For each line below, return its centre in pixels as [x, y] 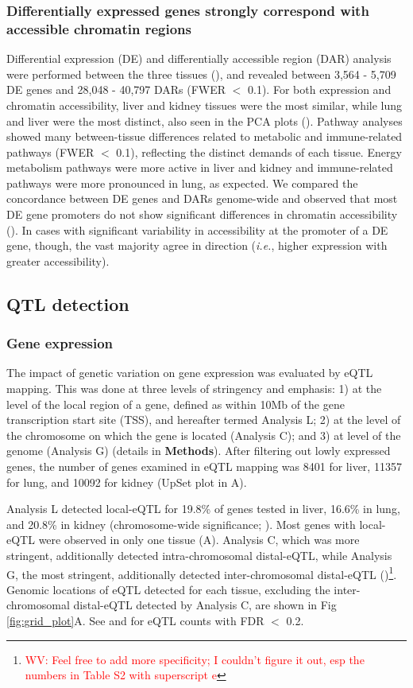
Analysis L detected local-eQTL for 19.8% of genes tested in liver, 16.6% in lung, [203, 509]
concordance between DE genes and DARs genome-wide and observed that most [202, 198]
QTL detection [68, 303]
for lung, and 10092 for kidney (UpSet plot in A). [127, 482]
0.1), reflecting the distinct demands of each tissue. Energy [259, 152]
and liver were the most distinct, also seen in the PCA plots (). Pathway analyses [205, 120]
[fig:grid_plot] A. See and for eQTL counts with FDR [135, 621]
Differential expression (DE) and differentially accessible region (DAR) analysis [199, 58]
